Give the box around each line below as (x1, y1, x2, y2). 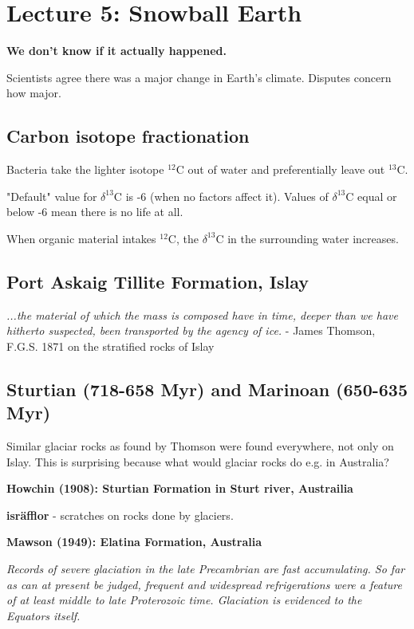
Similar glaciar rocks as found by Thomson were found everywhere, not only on (6, 438, 394, 454)
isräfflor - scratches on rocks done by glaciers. (6, 506, 234, 523)
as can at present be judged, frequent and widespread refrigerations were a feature (6, 576, 402, 592)
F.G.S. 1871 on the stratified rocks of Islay (6, 337, 215, 354)
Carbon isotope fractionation (6, 124, 250, 148)
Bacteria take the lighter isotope (6, 161, 164, 178)
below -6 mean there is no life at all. (6, 203, 183, 220)
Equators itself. (6, 607, 81, 623)
